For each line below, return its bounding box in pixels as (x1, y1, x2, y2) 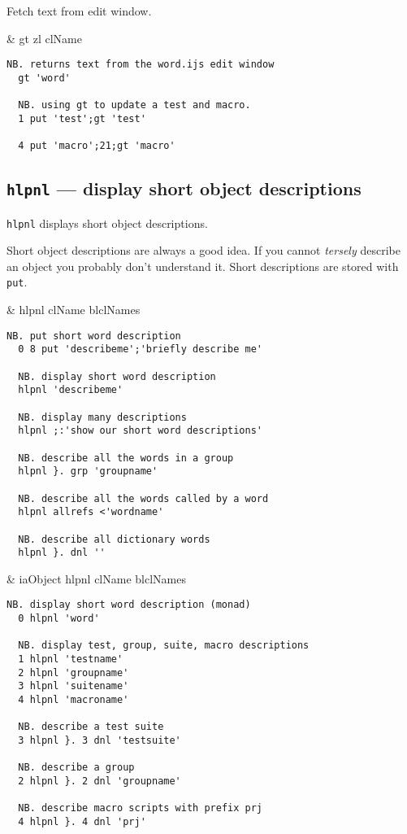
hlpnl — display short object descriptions (6, 176, 362, 201)
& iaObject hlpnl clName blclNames (6, 570, 186, 587)
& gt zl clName (6, 29, 82, 46)
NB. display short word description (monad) (6, 599, 251, 611)
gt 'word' (18, 72, 71, 84)
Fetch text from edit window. (6, 2, 152, 19)
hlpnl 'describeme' (18, 384, 123, 396)
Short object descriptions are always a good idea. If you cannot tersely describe (6, 242, 401, 259)
